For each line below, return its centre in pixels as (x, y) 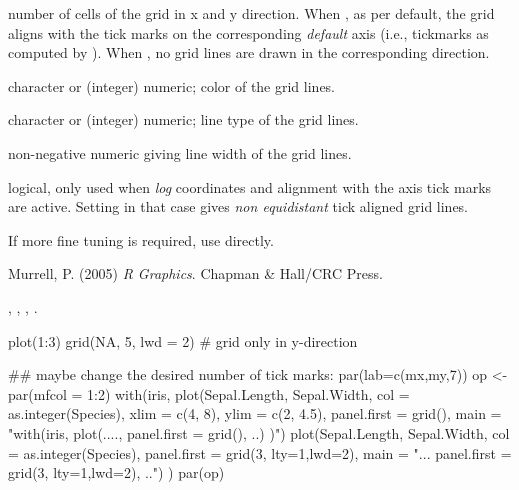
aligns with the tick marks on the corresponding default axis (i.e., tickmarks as (248, 32)
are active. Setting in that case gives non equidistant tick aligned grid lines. (238, 206)
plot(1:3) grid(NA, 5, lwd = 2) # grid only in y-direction (183, 340)
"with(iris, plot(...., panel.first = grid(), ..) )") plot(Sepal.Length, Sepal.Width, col (259, 432)
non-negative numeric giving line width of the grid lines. (180, 152)
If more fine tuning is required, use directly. (141, 239)
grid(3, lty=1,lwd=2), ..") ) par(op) (116, 472)
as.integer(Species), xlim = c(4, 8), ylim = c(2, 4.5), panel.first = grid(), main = (255, 413)
